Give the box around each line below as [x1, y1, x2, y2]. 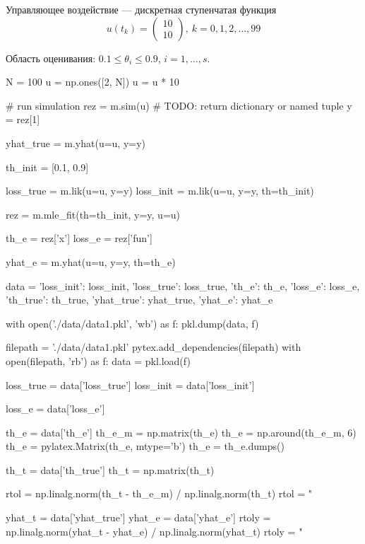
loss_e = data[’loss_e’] [6, 401, 105, 416]
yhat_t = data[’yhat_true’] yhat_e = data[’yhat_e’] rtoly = [6, 510, 271, 525]
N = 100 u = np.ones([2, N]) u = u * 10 [6, 74, 179, 89]
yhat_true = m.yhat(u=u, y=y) [6, 135, 146, 150]
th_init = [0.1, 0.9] [6, 159, 89, 174]
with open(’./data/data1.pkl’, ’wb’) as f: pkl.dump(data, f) [6, 316, 259, 330]
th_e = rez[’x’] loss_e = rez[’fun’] [6, 231, 152, 245]
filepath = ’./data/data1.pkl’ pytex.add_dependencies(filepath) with [6, 340, 301, 354]
